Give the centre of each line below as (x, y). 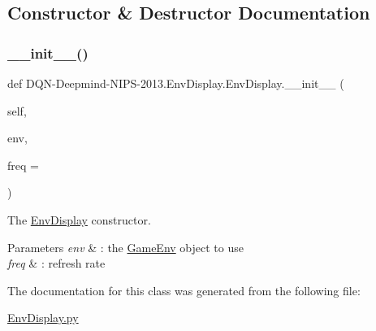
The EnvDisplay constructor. (79, 219)
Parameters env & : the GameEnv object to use (125, 247)
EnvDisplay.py (43, 318)
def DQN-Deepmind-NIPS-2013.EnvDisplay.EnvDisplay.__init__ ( (176, 83)
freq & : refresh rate (56, 263)
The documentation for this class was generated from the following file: (184, 290)
